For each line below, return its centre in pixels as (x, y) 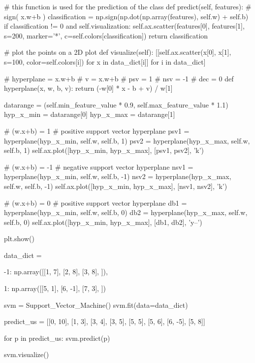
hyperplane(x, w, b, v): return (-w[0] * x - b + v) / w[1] (88, 88)
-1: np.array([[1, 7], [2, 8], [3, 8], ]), (56, 272)
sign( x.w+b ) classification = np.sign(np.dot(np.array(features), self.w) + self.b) (126, 16)
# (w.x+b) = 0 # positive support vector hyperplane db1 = (96, 202)
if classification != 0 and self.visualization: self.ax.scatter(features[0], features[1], (124, 26)
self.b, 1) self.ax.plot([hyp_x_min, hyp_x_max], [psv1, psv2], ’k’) (104, 150)
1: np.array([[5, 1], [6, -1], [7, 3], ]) (55, 288)
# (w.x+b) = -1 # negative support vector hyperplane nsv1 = (99, 166)
